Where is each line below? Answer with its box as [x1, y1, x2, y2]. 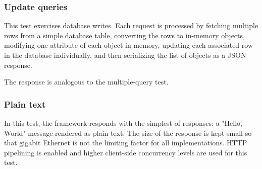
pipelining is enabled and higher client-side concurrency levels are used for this [4, 147, 247, 157]
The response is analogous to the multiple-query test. [4, 76, 169, 87]
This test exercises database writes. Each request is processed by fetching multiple [4, 20, 258, 31]
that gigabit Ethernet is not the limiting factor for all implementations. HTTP [4, 137, 247, 148]
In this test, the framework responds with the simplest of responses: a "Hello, [4, 118, 242, 128]
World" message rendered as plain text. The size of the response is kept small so [4, 127, 252, 138]
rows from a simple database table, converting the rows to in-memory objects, [4, 30, 245, 40]
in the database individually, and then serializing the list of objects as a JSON [4, 50, 246, 60]
